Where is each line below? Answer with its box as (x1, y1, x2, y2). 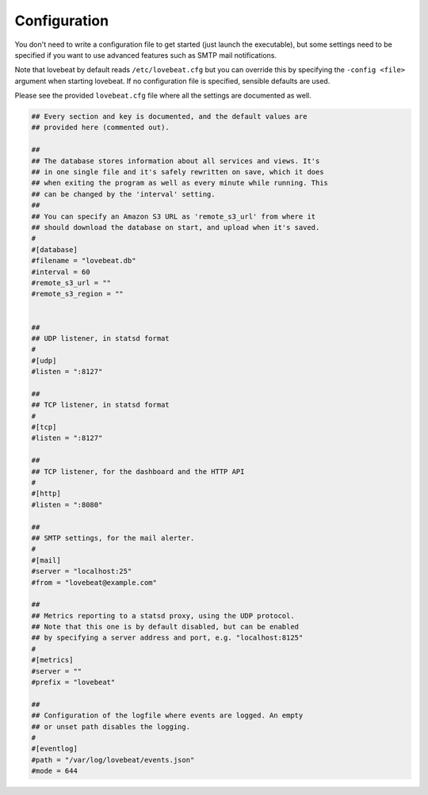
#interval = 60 (31, 267, 90, 277)
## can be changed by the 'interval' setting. (31, 189, 216, 198)
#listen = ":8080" (31, 500, 103, 509)
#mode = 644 (31, 766, 78, 776)
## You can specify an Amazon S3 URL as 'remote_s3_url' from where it (31, 212, 316, 221)
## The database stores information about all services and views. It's (31, 156, 320, 166)
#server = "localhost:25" (31, 567, 132, 576)
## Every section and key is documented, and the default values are (31, 112, 308, 121)
